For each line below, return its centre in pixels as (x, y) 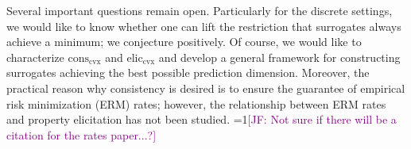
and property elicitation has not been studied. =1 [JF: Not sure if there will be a (202, 119)
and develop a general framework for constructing (279, 57)
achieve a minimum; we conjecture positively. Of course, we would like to (184, 42)
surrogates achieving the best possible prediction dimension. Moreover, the (188, 73)
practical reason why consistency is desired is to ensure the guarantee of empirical (206, 88)
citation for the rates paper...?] (81, 134)
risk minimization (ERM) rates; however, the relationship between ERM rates (196, 103)
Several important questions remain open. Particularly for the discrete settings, (200, 10)
